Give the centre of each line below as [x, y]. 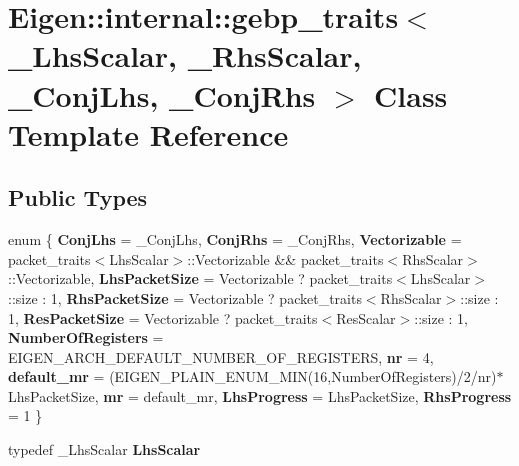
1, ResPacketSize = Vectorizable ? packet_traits [163, 317]
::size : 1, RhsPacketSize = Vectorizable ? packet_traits [185, 297]
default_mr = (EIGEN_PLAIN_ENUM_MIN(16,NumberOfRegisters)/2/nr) [252, 376]
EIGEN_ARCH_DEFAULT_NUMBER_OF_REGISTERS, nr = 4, [221, 356]
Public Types [78, 197]
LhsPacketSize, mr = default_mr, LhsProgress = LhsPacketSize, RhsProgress [260, 395]
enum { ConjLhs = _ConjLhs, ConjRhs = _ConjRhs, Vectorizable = [235, 239]
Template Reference [148, 133]
